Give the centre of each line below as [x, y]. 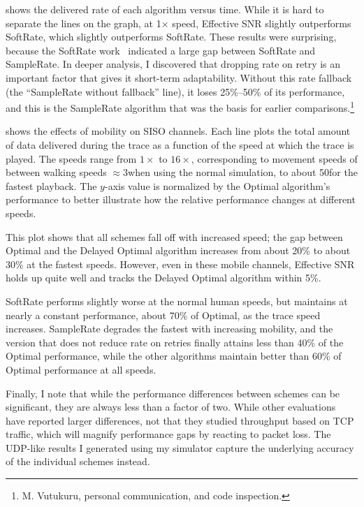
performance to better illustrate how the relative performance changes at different [181, 199]
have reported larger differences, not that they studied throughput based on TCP [180, 420]
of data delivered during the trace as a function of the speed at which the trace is [180, 145]
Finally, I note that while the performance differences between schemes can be [173, 393]
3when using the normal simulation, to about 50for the [240, 172]
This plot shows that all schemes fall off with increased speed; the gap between [174, 236]
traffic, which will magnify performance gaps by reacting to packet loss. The [168, 434]
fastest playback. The [51, 185]
